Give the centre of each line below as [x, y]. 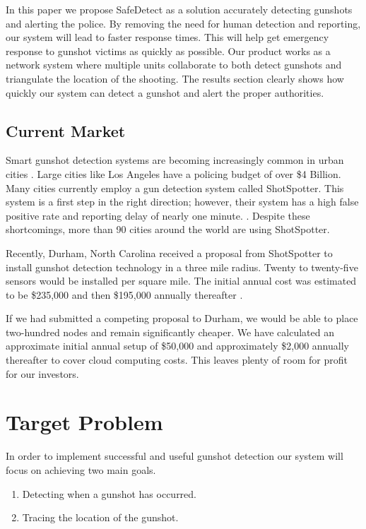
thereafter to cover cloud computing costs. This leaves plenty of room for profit [177, 360]
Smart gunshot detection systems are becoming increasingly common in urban [175, 160]
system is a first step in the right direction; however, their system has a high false [182, 202]
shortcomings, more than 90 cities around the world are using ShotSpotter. [168, 229]
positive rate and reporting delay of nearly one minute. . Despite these [158, 215]
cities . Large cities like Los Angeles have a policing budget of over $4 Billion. [173, 173]
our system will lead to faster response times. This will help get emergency [167, 37]
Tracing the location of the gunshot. [100, 517]
